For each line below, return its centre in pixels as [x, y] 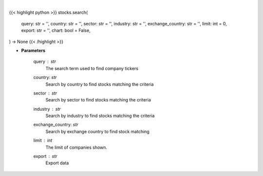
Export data [57, 163]
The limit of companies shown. [76, 147]
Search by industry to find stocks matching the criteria [100, 116]
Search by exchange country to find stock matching [97, 131]
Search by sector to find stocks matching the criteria [98, 100]
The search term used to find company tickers [92, 68]
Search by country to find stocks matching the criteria [100, 84]
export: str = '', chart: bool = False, [56, 30]
